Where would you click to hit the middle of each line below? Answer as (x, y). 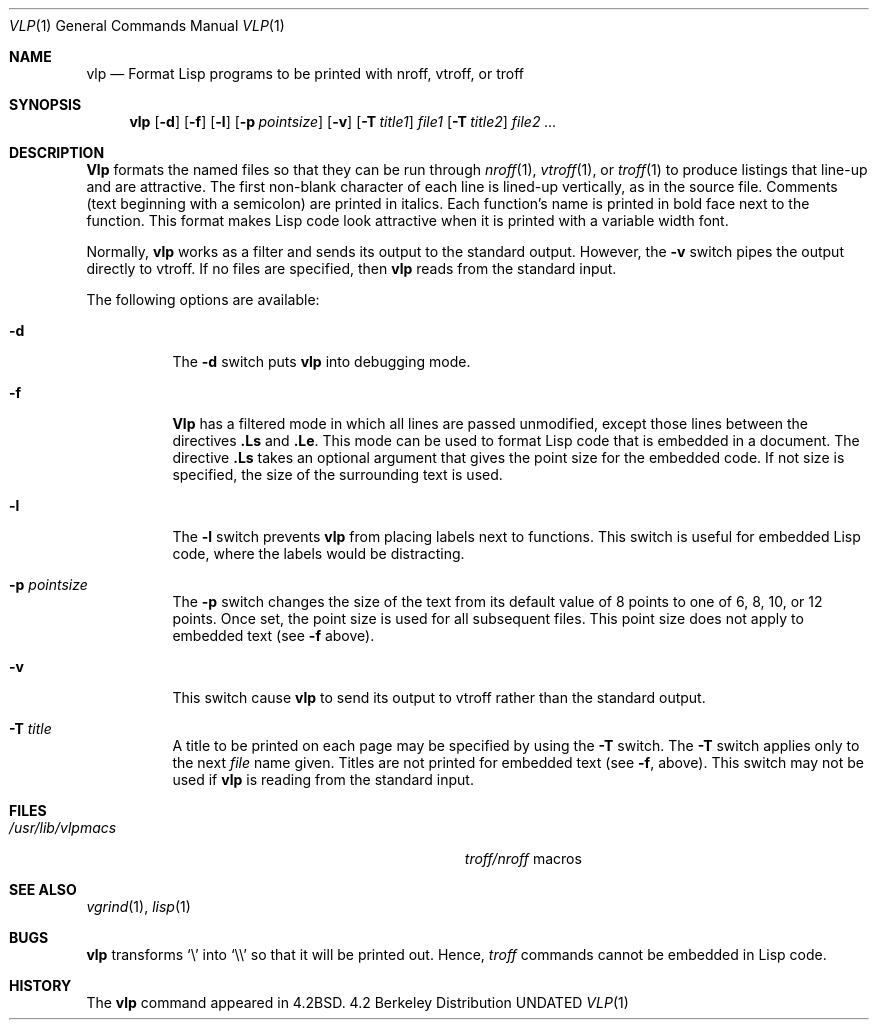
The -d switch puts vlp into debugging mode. (321, 361)
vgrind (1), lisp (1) (138, 906)
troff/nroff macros (523, 858)
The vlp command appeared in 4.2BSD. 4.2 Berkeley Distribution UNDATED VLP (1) (357, 1002)
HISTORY (40, 985)
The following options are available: (203, 299)
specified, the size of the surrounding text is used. (337, 474)
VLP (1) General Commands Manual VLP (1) (147, 25)
